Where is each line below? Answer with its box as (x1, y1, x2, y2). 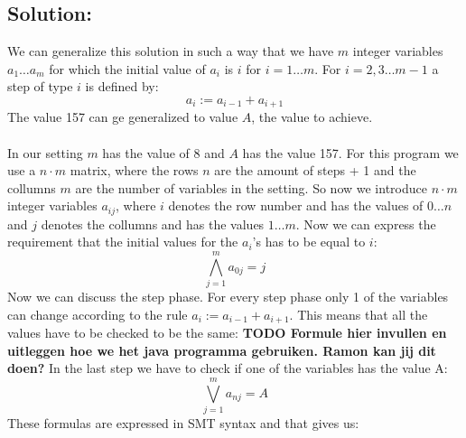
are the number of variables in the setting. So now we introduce (75, 178, 427, 197)
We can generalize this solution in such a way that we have (7, 42, 334, 61)
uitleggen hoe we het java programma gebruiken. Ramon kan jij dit (7, 340, 436, 359)
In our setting (7, 143, 83, 162)
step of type (7, 77, 73, 96)
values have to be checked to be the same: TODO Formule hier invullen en (7, 323, 447, 342)
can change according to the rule (7, 304, 188, 323)
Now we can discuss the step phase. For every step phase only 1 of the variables (7, 287, 449, 306)
